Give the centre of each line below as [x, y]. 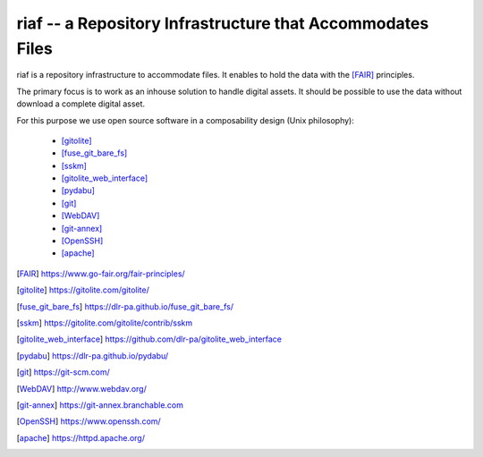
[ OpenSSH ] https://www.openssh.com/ [89, 421]
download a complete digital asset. [81, 104]
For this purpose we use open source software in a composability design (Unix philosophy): [186, 120]
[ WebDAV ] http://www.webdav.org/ [81, 388]
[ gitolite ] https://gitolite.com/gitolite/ [83, 290]
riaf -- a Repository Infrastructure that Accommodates [223, 23]
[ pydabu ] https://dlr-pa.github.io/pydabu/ [93, 355]
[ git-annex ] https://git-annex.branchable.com [100, 405]
